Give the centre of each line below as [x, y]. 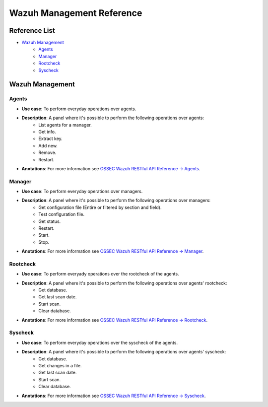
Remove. [47, 153]
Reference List [32, 31]
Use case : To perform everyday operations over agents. [79, 109]
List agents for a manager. [65, 125]
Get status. [50, 221]
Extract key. [51, 138]
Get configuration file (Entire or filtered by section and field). [100, 207]
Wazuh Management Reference [76, 13]
